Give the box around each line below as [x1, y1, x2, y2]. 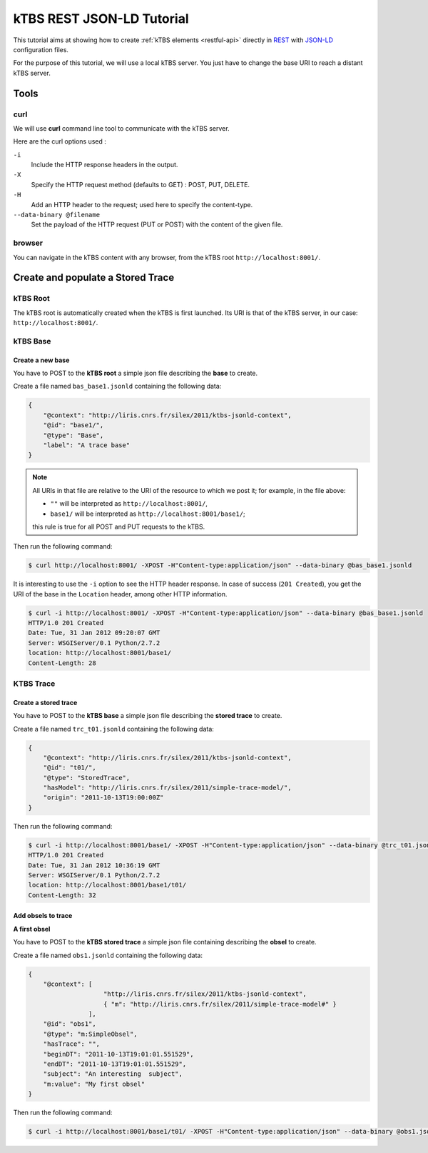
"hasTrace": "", [43, 1040, 100, 1048]
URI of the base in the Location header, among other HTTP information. [13, 589, 228, 598]
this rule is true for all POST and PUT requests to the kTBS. [32, 522, 205, 531]
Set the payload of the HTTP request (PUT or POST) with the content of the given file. [31, 220, 283, 229]
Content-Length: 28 [28, 659, 96, 667]
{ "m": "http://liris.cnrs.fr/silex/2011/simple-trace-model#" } [103, 1000, 337, 1008]
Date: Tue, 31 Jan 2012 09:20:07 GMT [28, 629, 160, 637]
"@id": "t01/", [43, 764, 96, 772]
